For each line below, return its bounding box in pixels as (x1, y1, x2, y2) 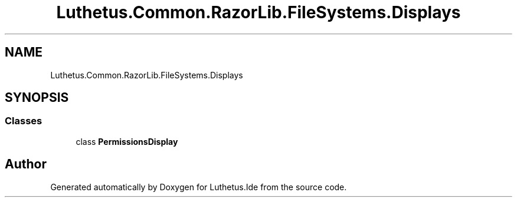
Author (5, 157, 47, 172)
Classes (5, 115, 42, 127)
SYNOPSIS (5, 90, 69, 105)
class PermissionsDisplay (76, 136, 178, 147)
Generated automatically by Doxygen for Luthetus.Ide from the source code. (50, 181, 347, 192)
